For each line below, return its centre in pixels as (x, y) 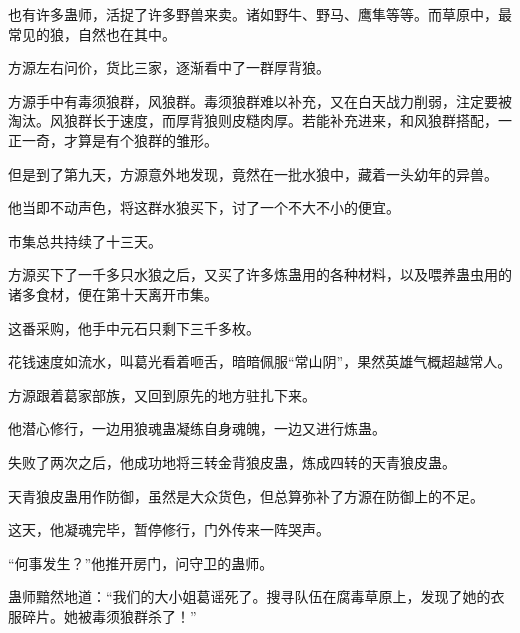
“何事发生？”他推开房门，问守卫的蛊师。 (141, 562)
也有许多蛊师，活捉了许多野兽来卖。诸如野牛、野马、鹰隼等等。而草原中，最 (260, 14)
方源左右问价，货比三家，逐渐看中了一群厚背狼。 (169, 67)
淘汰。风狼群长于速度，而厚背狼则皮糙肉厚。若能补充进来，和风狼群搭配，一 (260, 120)
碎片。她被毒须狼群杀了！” (109, 615)
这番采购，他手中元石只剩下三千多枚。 (134, 327)
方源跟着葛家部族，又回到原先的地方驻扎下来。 (162, 394)
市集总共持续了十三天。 (85, 240)
